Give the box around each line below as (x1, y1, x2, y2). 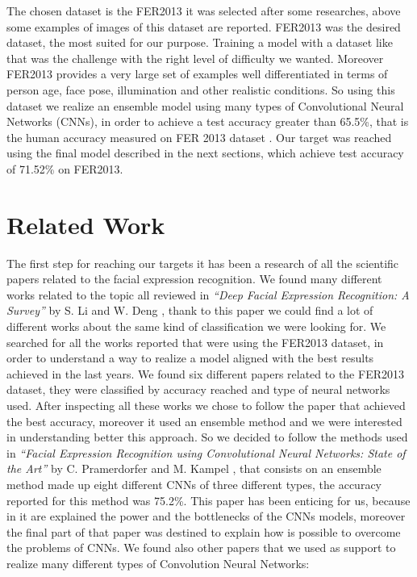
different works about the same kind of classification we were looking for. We (6, 318, 386, 335)
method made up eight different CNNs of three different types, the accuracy (6, 475, 382, 492)
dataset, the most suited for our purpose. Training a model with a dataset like (6, 34, 393, 51)
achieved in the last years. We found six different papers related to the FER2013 (6, 365, 404, 382)
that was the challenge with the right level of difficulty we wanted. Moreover (6, 49, 384, 66)
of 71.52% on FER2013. (6, 160, 123, 177)
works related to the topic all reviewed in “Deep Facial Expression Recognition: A (6, 286, 410, 303)
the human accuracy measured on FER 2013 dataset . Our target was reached (6, 128, 392, 145)
